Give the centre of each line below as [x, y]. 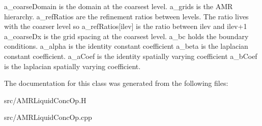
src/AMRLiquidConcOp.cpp [48, 117]
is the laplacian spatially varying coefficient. [72, 66]
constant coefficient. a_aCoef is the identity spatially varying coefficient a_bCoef [131, 56]
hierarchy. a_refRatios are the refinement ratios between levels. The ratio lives [126, 16]
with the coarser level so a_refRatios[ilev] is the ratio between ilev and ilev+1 [126, 26]
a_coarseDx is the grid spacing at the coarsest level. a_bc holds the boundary [126, 36]
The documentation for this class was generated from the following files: [116, 83]
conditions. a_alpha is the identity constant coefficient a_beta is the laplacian [126, 46]
